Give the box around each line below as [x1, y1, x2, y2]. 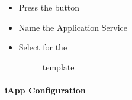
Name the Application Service [18, 21, 128, 33]
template [42, 60, 75, 73]
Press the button [18, 1, 80, 13]
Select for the [18, 41, 67, 53]
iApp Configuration [5, 83, 86, 96]
